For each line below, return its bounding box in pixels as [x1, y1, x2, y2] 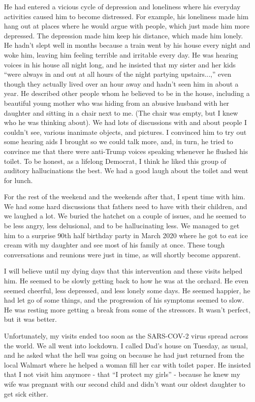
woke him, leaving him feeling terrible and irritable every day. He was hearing [4, 49, 238, 60]
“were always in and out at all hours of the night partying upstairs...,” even [4, 69, 231, 79]
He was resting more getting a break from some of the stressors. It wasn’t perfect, [4, 304, 251, 314]
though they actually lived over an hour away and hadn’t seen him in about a [4, 78, 239, 89]
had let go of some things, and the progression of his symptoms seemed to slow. [4, 295, 244, 305]
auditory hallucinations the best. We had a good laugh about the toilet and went [4, 165, 249, 176]
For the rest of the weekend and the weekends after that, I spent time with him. [4, 191, 246, 202]
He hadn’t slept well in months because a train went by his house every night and [4, 40, 251, 50]
